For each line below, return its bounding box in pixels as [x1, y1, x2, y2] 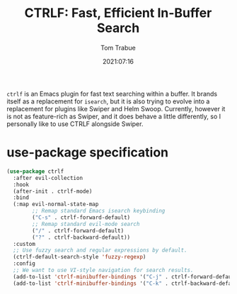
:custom [13, 240, 36, 247]
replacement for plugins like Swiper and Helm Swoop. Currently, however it [6, 104, 226, 113]
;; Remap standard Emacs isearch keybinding [32, 208, 166, 215]
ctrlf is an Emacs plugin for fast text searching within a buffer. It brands [6, 89, 218, 98]
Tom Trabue [100, 43, 136, 52]
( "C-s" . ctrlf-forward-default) [32, 214, 131, 221]
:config [13, 260, 36, 267]
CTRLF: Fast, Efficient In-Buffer [24, 5, 212, 21]
